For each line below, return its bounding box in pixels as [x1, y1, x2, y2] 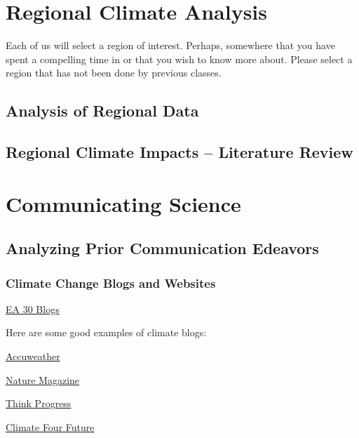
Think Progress [6, 396, 72, 411]
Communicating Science [6, 189, 241, 218]
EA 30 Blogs [6, 301, 60, 316]
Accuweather [6, 349, 60, 364]
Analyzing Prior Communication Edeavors [6, 237, 319, 259]
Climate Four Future [6, 419, 95, 434]
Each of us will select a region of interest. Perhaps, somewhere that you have [6, 38, 335, 53]
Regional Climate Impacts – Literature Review [6, 141, 353, 163]
